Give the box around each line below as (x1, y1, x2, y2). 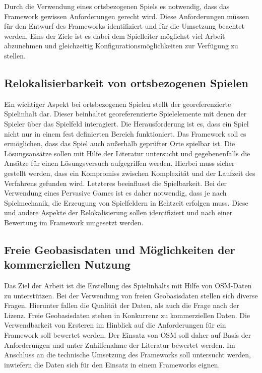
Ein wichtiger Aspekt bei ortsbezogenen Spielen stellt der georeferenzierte (4, 98, 231, 109)
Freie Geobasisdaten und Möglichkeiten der (4, 241, 235, 257)
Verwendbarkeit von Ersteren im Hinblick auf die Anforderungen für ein (4, 320, 226, 330)
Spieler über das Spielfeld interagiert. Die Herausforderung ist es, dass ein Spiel (4, 118, 249, 129)
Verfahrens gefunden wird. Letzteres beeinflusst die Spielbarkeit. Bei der (4, 177, 227, 188)
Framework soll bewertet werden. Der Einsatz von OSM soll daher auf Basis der (4, 330, 251, 340)
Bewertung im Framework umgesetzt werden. (4, 217, 144, 227)
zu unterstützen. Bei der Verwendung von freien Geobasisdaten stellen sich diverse (4, 290, 258, 300)
